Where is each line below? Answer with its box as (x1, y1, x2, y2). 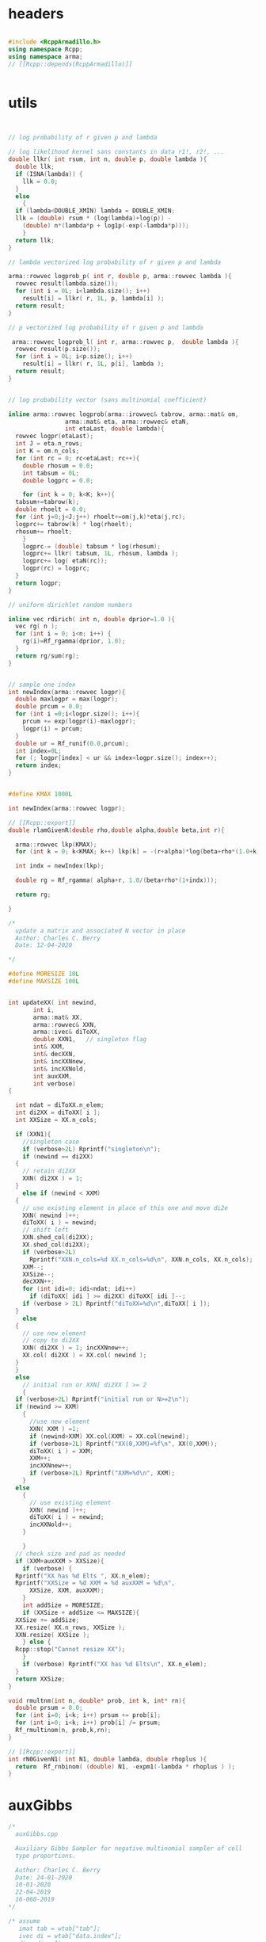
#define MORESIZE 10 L (8, 970, 80, 979)
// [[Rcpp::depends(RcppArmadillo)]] (8, 60, 133, 68)
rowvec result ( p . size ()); (15, 345, 101, 353)
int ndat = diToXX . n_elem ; (15, 1101, 104, 1109)
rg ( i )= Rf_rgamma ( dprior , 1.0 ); (22, 637, 126, 646)
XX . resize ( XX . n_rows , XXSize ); (15, 1623, 126, 1631)
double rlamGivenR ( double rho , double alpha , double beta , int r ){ (8, 826, 225, 834)
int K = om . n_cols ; (15, 447, 80, 455)
